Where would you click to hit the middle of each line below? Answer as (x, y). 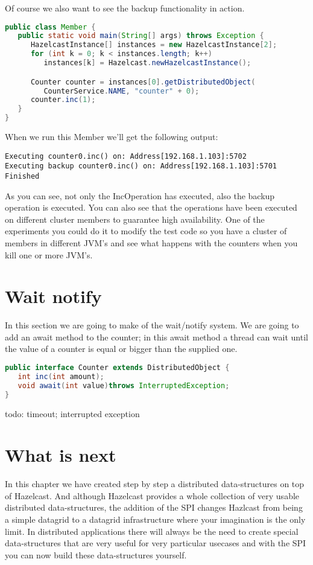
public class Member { (50, 27)
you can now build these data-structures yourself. (96, 554)
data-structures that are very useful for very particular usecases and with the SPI (156, 543)
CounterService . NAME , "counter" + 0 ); (122, 91)
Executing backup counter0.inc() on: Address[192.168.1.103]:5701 (141, 166)
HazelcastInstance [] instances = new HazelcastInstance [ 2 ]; (154, 45)
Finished (22, 176)
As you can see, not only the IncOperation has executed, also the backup (140, 195)
